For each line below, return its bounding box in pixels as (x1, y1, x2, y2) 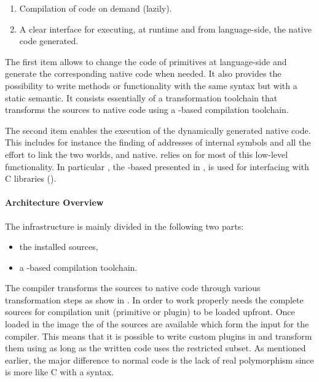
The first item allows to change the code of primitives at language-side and (5, 55, 287, 68)
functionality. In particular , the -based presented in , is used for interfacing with (5, 160, 309, 173)
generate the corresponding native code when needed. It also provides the (5, 67, 282, 80)
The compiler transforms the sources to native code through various (5, 281, 261, 294)
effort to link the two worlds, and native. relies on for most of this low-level (5, 147, 288, 160)
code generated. (19, 34, 79, 47)
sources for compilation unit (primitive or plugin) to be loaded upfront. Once (5, 305, 295, 318)
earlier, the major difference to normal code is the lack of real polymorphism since (5, 353, 314, 366)
